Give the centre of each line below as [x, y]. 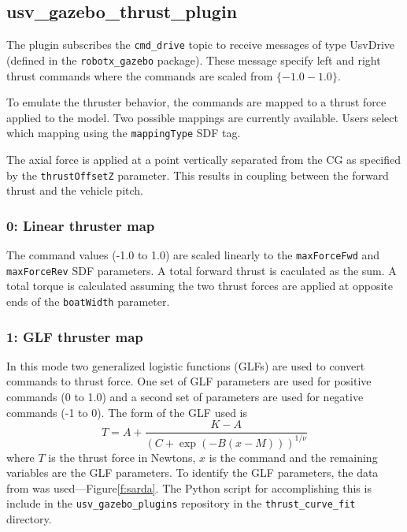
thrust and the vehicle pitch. [75, 190]
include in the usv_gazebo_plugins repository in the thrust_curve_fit [181, 503]
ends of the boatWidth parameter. [88, 301]
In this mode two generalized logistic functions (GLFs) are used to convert [186, 365]
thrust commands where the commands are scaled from [140, 75]
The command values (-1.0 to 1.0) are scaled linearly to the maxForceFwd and [193, 255]
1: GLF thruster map [75, 336]
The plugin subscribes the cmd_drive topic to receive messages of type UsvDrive [201, 45]
